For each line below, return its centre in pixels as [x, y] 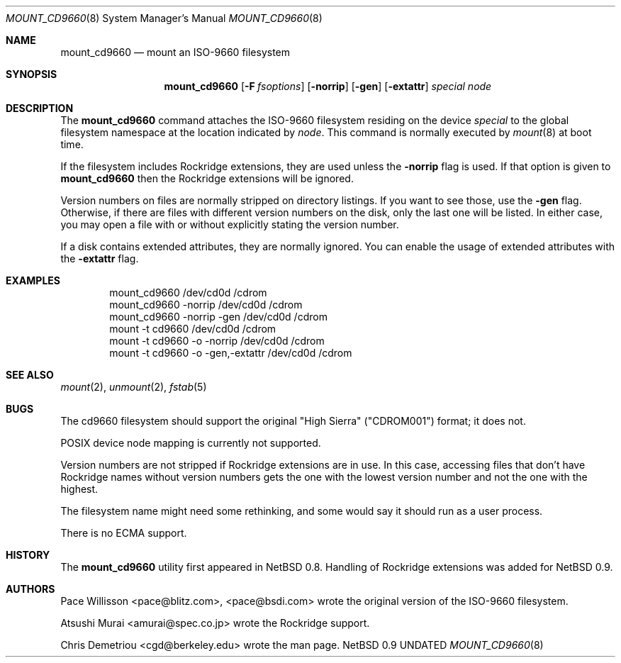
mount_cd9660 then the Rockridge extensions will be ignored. [207, 178]
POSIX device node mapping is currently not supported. [191, 443]
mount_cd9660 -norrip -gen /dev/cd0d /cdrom [218, 317]
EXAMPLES [33, 280]
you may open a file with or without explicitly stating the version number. [230, 224]
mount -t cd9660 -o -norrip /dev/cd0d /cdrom [217, 341]
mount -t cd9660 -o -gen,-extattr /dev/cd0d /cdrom [231, 353]
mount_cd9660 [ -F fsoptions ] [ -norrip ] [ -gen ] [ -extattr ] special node [328, 86]
